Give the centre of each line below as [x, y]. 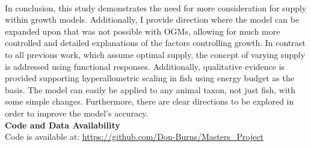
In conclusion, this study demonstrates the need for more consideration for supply [156, 7]
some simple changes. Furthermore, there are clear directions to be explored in [149, 101]
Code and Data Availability [63, 125]
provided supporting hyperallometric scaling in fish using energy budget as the [149, 78]
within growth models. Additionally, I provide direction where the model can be [152, 19]
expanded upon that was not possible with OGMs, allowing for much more [143, 31]
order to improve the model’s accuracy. [77, 113]
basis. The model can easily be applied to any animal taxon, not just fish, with [150, 89]
